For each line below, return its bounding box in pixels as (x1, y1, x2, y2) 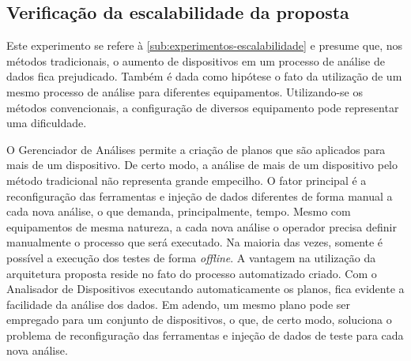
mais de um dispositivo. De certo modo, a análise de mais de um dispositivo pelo (6, 156, 398, 173)
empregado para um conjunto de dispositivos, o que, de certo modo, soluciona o (6, 311, 392, 328)
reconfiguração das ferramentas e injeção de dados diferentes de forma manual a (6, 187, 393, 204)
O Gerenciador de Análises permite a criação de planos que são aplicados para (6, 141, 386, 157)
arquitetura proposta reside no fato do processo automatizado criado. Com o (6, 265, 377, 281)
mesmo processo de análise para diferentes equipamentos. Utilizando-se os (6, 83, 364, 100)
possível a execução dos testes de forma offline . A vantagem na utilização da (6, 249, 376, 265)
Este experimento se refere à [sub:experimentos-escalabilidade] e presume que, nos (6, 37, 403, 54)
